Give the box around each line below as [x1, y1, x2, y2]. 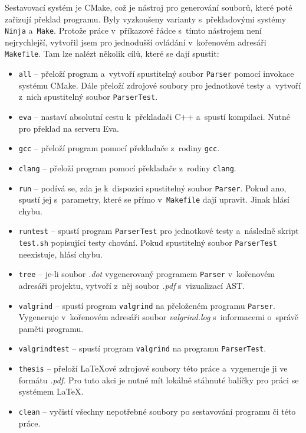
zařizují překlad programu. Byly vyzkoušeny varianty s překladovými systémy [5, 12, 287, 25]
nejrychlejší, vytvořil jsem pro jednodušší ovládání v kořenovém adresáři [5, 35, 266, 48]
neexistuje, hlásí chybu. [18, 248, 103, 260]
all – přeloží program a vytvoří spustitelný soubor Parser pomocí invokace [18, 67, 294, 80]
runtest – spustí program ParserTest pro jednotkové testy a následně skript [18, 224, 299, 237]
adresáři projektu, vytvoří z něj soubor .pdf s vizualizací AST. [18, 279, 245, 292]
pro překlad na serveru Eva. [18, 122, 119, 134]
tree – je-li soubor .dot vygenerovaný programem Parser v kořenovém [18, 268, 275, 280]
